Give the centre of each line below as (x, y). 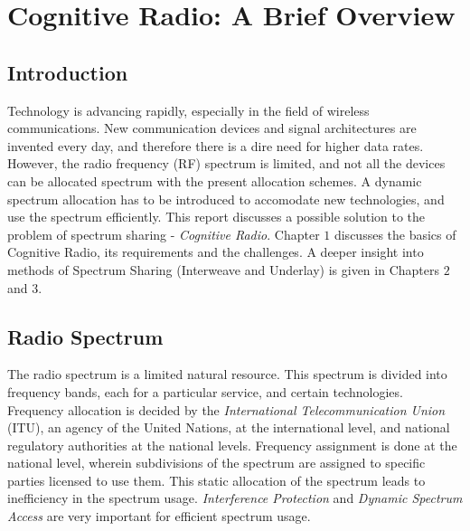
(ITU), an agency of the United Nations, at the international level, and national (229, 427)
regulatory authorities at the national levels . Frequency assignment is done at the (232, 445)
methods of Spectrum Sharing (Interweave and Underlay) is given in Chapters (224, 269)
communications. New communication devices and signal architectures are (212, 128)
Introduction (68, 72)
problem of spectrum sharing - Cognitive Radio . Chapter (164, 234)
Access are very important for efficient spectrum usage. (159, 516)
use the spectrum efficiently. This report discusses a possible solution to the (216, 217)
